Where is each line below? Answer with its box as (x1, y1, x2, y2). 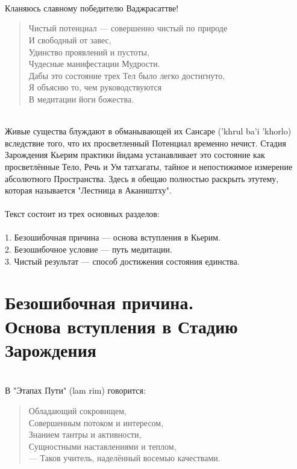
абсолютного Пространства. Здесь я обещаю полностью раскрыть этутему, (5, 172, 279, 184)
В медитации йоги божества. (28, 92, 134, 105)
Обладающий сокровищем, (28, 404, 127, 417)
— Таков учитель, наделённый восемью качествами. (28, 452, 220, 464)
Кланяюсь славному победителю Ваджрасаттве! (5, 1, 179, 14)
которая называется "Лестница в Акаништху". (5, 184, 172, 197)
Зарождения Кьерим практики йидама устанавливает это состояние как (5, 148, 265, 161)
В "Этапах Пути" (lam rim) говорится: (5, 384, 146, 397)
